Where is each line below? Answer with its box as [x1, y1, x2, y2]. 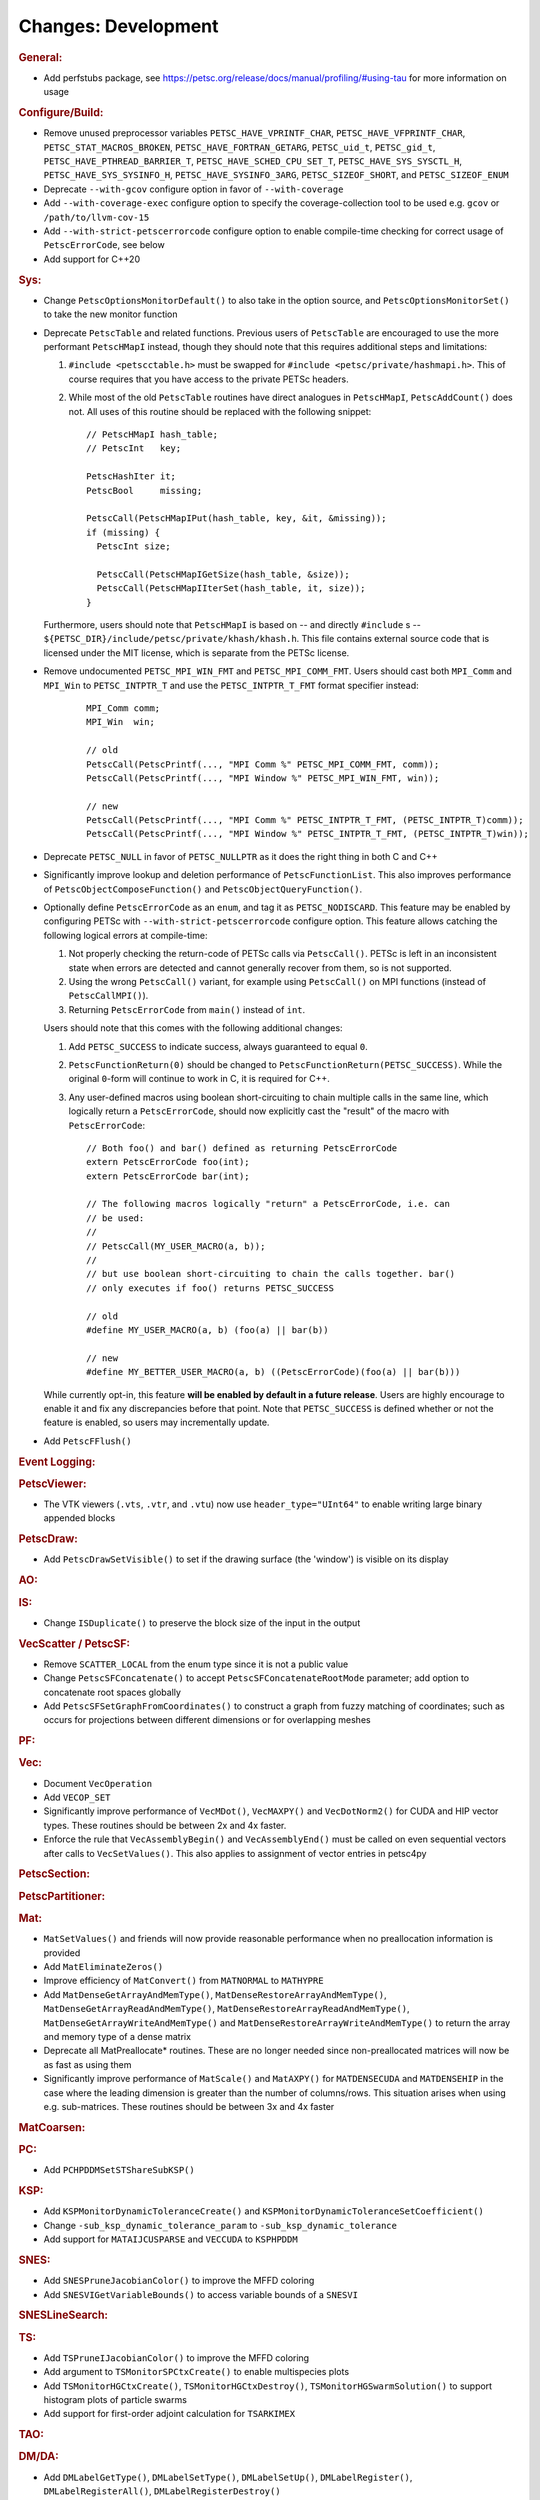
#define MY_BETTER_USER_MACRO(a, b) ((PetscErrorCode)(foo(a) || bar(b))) [86, 1366, 461, 1378]
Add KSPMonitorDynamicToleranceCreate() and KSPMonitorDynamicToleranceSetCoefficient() [43, 2205, 484, 2217]
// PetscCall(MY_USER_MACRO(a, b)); [86, 1240, 266, 1252]
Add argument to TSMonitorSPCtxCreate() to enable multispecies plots [43, 2366, 350, 2378]
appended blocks [43, 1512, 116, 1524]
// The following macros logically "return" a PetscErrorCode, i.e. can [86, 1198, 450, 1210]
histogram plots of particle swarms [43, 2393, 187, 2405]
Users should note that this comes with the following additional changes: [43, 1022, 344, 1034]
